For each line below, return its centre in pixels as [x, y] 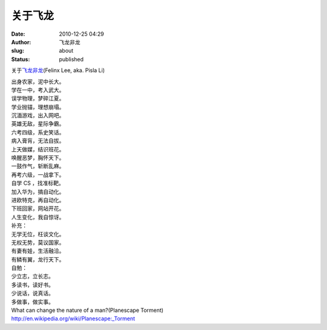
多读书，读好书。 [32, 285]
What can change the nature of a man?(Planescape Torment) [87, 310]
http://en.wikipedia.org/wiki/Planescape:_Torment [73, 318]
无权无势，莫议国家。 [38, 242]
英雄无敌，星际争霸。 [38, 124]
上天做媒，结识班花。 [38, 149]
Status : [21, 59]
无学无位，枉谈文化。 [38, 234]
